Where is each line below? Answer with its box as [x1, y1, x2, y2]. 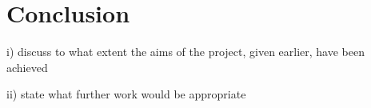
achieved [6, 58, 48, 75]
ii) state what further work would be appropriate [6, 86, 246, 102]
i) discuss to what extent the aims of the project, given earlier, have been [6, 43, 365, 60]
